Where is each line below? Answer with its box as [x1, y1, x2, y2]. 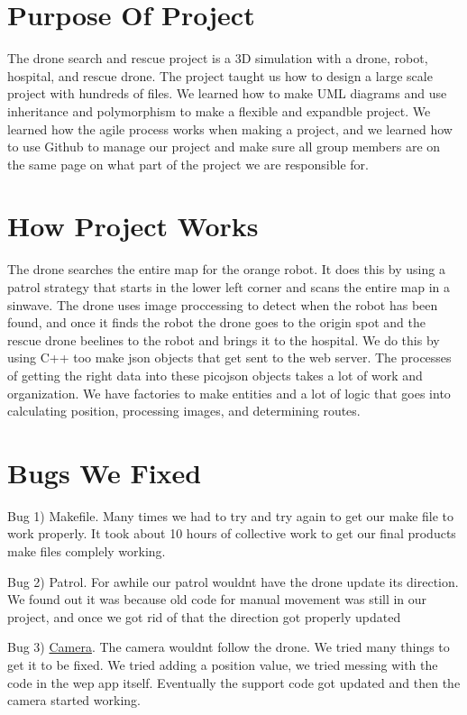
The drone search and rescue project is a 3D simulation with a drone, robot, [7, 49, 428, 68]
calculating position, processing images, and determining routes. [7, 401, 361, 420]
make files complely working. [7, 542, 166, 561]
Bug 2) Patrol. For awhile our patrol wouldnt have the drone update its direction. [7, 572, 459, 591]
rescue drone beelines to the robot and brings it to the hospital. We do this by [7, 330, 440, 349]
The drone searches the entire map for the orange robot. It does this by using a [7, 260, 445, 279]
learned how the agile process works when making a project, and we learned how [7, 119, 453, 138]
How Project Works [7, 207, 259, 244]
